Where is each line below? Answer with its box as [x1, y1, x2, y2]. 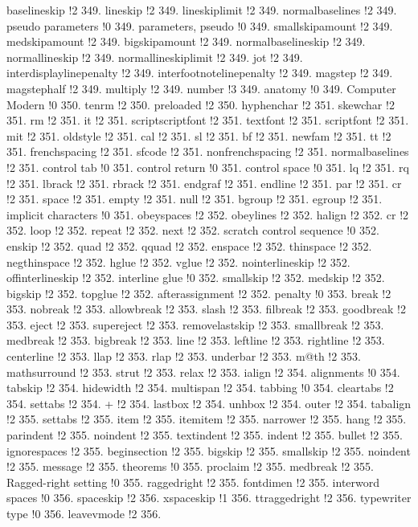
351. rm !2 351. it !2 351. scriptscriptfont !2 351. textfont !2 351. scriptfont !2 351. [6, 112, 409, 129]
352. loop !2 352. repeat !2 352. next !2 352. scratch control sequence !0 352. [6, 222, 379, 239]
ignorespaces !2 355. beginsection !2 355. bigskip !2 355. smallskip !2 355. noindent [6, 442, 411, 459]
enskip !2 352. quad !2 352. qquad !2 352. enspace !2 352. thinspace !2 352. [6, 237, 372, 254]
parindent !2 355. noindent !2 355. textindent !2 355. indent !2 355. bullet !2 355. [6, 427, 403, 443]
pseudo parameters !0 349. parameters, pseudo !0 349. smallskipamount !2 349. [6, 17, 393, 34]
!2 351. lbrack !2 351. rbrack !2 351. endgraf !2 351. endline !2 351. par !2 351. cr [6, 174, 402, 191]
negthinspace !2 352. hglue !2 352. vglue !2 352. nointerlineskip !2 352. [6, 253, 350, 270]
